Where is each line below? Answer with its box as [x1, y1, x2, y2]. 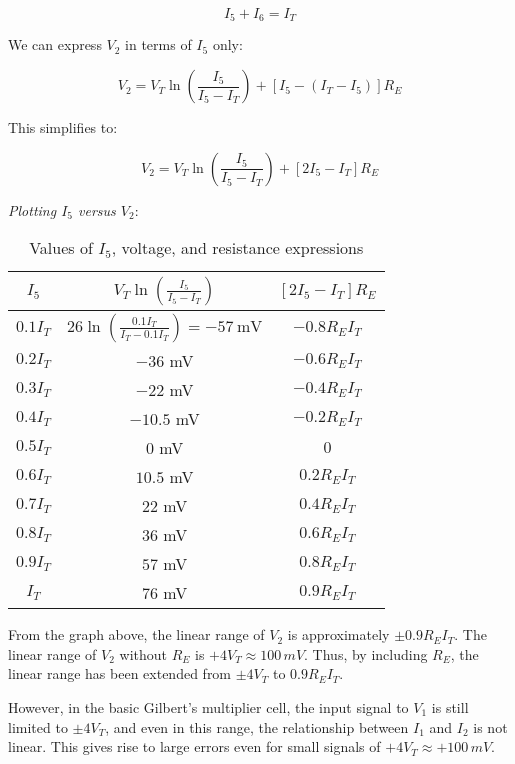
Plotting [8, 199, 57, 220]
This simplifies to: [8, 117, 118, 138]
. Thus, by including [304, 643, 428, 664]
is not [473, 716, 508, 737]
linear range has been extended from [8, 663, 232, 684]
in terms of [125, 34, 192, 55]
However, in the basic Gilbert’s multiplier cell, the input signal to [8, 697, 409, 718]
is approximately [287, 624, 390, 645]
